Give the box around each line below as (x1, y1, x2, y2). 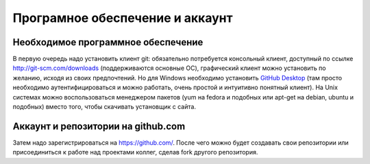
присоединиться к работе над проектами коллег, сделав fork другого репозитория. (12, 148, 258, 156)
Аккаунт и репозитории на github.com (12, 120, 186, 132)
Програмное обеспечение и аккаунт (12, 10, 233, 25)
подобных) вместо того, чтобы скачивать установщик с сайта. (12, 103, 197, 111)
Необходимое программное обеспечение (12, 36, 203, 48)
